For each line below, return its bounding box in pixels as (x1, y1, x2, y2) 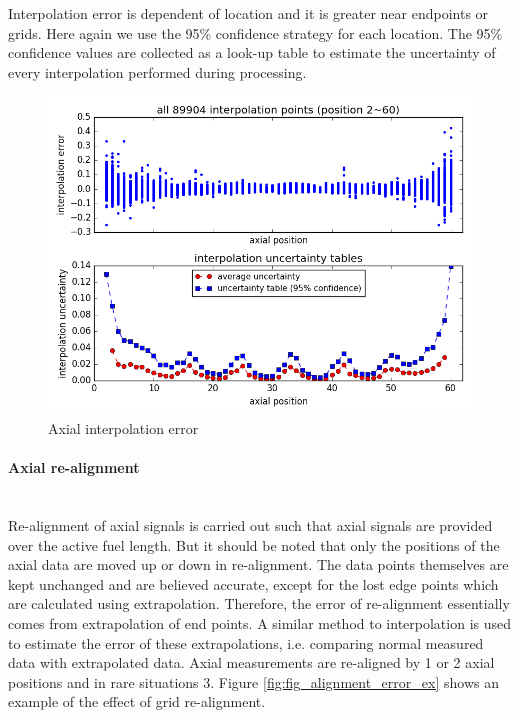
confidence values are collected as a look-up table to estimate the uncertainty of (8, 42, 496, 63)
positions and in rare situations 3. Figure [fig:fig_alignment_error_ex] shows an (8, 671, 499, 692)
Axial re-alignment (8, 457, 140, 478)
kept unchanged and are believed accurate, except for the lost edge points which (8, 573, 499, 594)
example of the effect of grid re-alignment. (8, 691, 266, 712)
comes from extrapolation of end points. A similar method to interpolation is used (8, 612, 512, 633)
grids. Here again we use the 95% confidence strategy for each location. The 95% (8, 22, 503, 43)
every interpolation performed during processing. (8, 61, 307, 82)
